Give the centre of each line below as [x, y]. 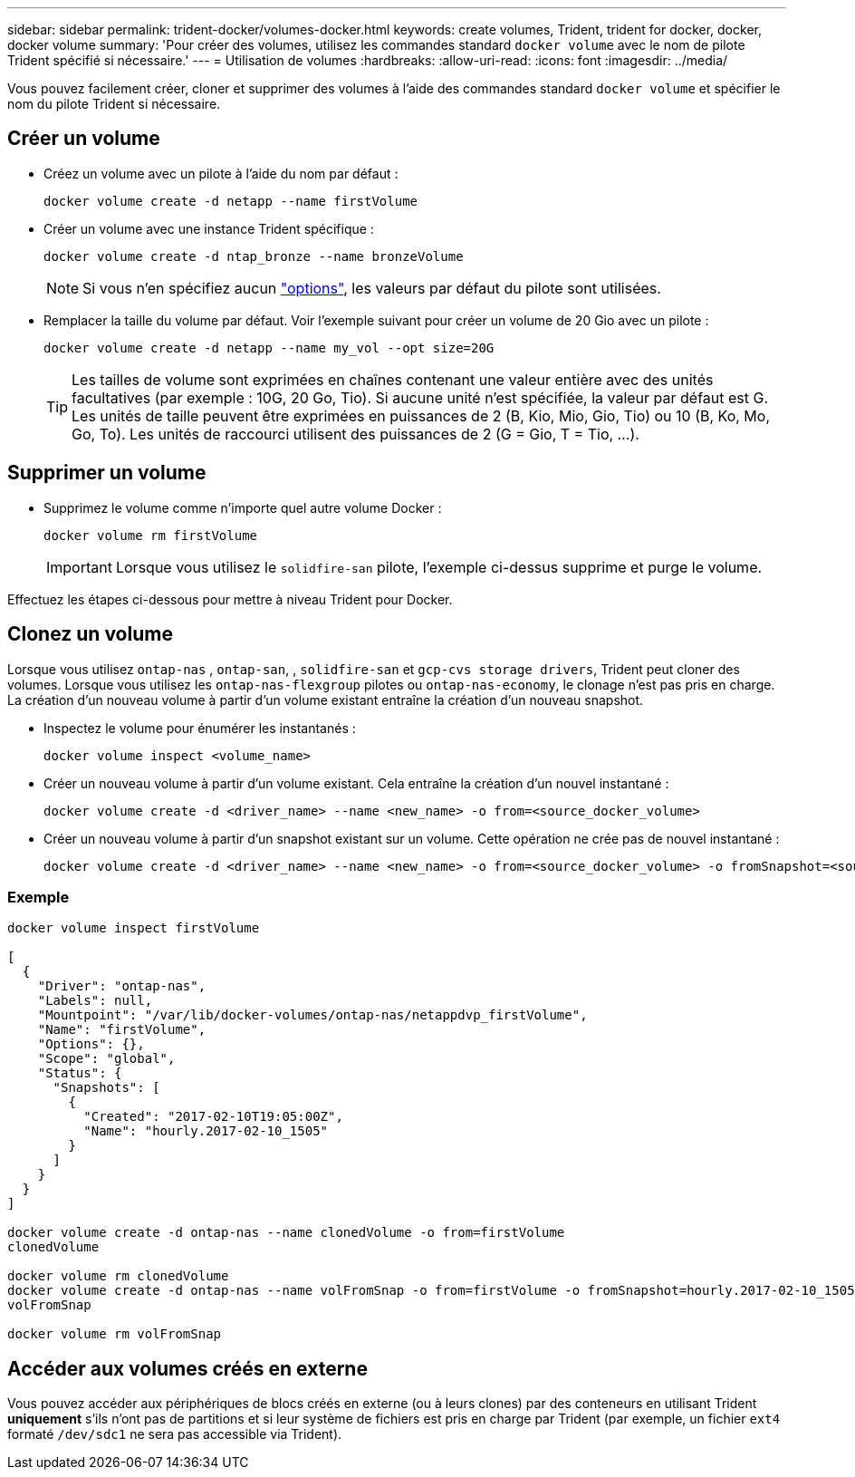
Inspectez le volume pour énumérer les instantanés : [200, 728]
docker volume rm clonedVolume [118, 1276]
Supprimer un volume [107, 473]
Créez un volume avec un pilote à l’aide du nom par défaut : [221, 173]
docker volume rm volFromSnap [115, 1334]
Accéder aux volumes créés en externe [187, 1368]
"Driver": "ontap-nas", [122, 986]
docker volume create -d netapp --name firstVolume [231, 201]
